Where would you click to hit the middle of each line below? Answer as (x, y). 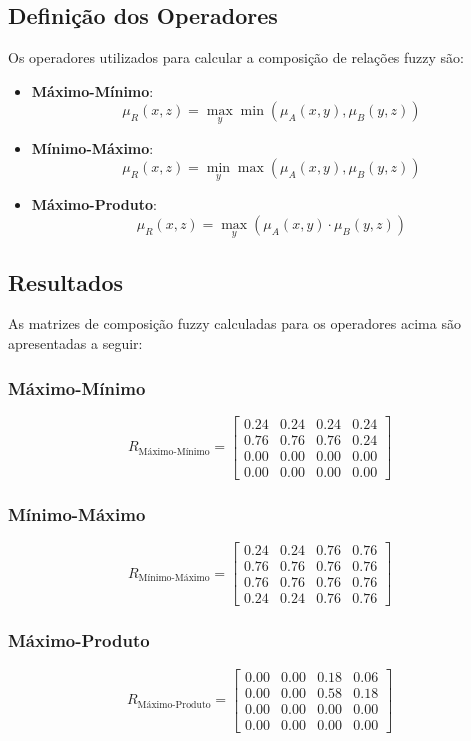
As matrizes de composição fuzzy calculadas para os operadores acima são (234, 323)
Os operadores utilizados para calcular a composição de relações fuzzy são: (236, 57)
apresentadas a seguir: (75, 343)
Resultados (65, 281)
